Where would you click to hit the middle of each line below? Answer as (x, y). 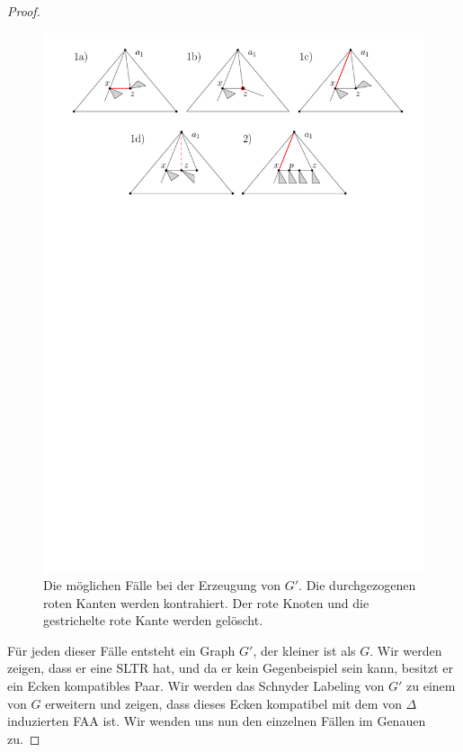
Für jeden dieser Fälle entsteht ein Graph (121, 650)
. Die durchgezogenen (357, 585)
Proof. (24, 11)
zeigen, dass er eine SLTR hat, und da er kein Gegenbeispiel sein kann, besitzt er (231, 668)
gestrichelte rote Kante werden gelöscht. (153, 620)
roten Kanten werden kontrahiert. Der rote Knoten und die (206, 602)
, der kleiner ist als (304, 650)
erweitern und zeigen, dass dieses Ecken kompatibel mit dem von (223, 703)
